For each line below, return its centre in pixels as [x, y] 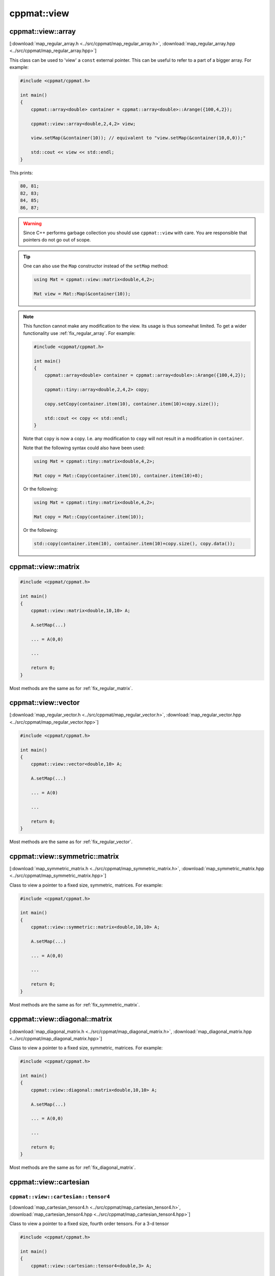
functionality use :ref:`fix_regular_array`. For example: [79, 333]
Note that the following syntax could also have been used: [84, 448]
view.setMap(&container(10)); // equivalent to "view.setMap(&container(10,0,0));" [138, 138]
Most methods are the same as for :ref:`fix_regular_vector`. [71, 842]
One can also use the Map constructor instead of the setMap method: [96, 266]
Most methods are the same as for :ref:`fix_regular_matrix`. [71, 688]
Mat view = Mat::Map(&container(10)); [82, 294]
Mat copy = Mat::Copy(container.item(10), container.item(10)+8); [118, 476]
